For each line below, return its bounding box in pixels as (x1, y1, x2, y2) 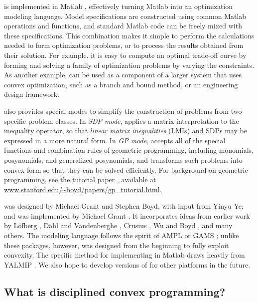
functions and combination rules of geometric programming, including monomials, (4, 145, 254, 155)
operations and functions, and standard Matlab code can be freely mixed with (4, 20, 242, 31)
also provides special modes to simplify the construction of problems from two (4, 105, 242, 116)
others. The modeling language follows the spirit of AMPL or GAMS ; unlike (4, 230, 239, 241)
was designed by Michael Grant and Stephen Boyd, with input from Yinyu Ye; (4, 201, 244, 211)
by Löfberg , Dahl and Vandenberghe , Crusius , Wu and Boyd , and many (4, 220, 233, 231)
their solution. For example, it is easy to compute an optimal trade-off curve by (4, 49, 247, 60)
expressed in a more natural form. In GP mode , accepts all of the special (4, 135, 226, 145)
